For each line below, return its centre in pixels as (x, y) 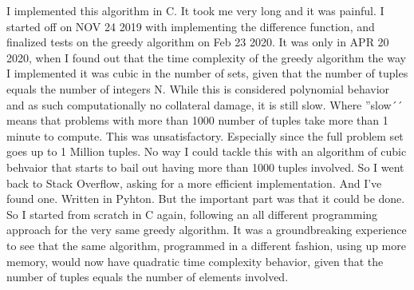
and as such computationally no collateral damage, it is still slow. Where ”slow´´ (205, 104)
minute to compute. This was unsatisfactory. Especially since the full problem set (205, 135)
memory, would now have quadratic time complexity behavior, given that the (195, 261)
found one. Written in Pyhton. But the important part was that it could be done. (206, 199)
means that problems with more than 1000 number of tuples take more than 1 (197, 120)
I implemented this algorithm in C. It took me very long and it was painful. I (195, 10)
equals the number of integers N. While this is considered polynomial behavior (198, 88)
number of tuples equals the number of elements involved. (148, 277)
